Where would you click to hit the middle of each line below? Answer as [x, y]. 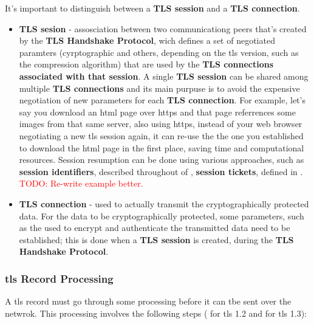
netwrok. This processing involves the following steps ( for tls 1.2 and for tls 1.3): [156, 313]
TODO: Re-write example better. [81, 183]
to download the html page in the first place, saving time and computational [162, 147]
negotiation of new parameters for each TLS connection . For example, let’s [162, 100]
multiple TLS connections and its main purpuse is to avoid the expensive [159, 88]
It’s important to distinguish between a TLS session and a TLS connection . [152, 8]
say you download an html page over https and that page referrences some [157, 112]
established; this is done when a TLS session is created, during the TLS [156, 239]
